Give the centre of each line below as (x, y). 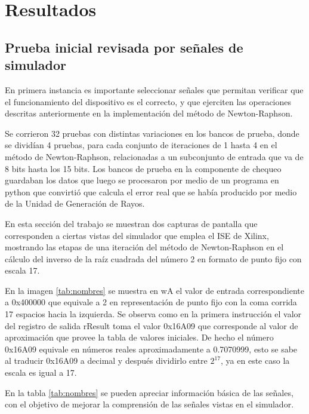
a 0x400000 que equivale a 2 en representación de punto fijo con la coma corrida (151, 302)
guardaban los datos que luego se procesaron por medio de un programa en (142, 180)
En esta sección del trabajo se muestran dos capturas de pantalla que (131, 223)
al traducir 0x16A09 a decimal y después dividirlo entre (106, 361)
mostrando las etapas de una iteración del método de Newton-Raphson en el (144, 247)
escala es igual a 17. (41, 372)
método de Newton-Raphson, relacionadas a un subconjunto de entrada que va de (154, 156)
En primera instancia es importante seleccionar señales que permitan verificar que (154, 89)
